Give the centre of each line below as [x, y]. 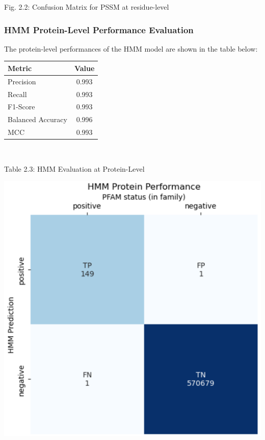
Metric [20, 68]
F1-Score [21, 107]
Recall [17, 94]
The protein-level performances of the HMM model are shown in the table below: [131, 48]
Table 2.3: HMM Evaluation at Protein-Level [74, 168]
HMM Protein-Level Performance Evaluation [99, 29]
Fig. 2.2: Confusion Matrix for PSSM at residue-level [87, 7]
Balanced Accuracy [37, 119]
